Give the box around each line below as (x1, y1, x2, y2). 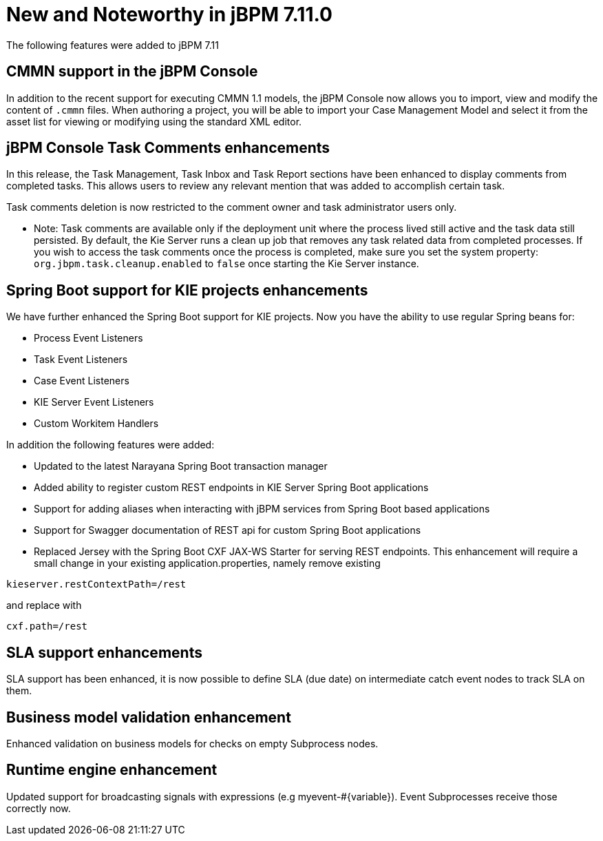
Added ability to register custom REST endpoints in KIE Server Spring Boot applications (34, 481, 429, 494)
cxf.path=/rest (6, 621, 88, 632)
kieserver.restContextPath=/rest (6, 579, 187, 590)
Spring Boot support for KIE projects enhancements (6, 281, 368, 299)
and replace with (6, 599, 82, 612)
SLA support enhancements (6, 643, 202, 661)
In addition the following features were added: (6, 439, 215, 451)
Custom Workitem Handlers (34, 417, 159, 430)
